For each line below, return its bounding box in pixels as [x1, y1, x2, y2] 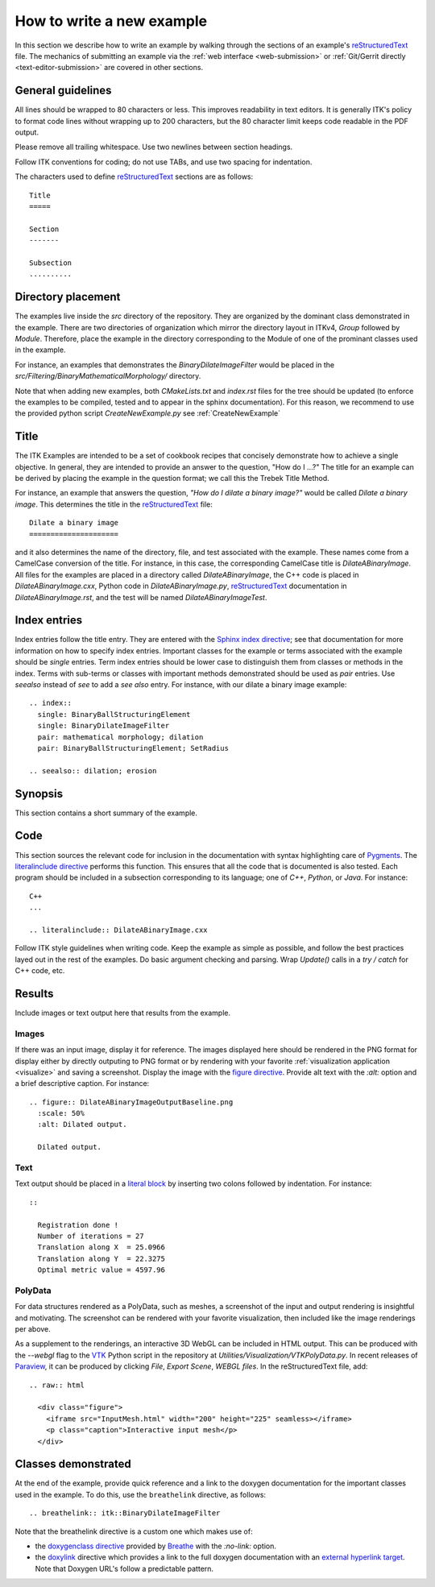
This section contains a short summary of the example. [14, 808, 197, 818]
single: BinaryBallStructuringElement [37, 710, 191, 719]
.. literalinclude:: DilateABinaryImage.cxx [29, 925, 209, 934]
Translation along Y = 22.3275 [37, 1253, 165, 1263]
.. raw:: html [29, 1380, 85, 1390]
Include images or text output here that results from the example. [14, 1008, 231, 1017]
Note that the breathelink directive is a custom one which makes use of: [14, 1527, 253, 1536]
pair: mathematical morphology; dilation [37, 732, 204, 741]
